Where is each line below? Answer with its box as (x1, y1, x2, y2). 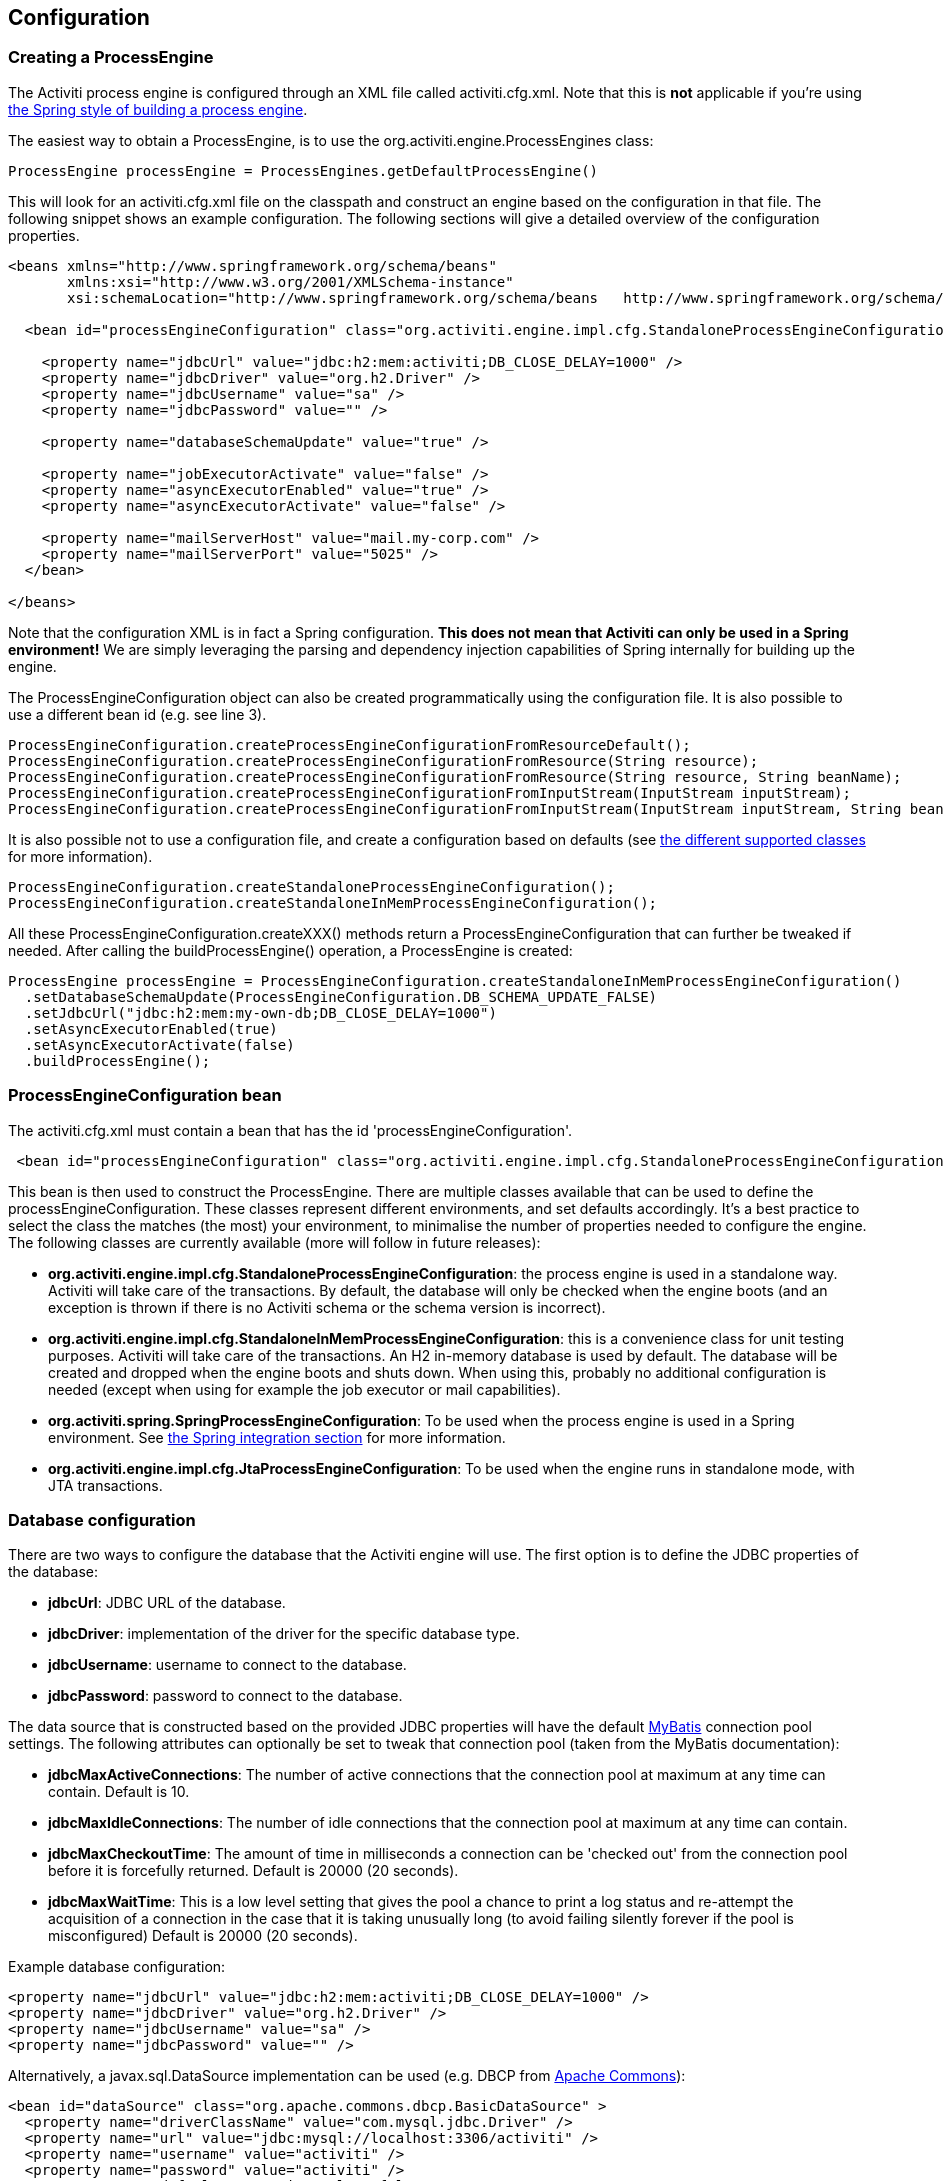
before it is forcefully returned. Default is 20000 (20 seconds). (48, 1862, 459, 1880)
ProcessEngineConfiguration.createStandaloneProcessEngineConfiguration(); (8, 878, 615, 895)
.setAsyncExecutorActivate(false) (24, 1036, 295, 1053)
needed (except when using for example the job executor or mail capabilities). (48, 1380, 561, 1398)
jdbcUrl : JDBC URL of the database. (48, 1594, 286, 1612)
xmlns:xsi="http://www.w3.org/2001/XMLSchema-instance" (67, 273, 514, 290)
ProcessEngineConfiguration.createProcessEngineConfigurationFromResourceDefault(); (8, 736, 691, 753)
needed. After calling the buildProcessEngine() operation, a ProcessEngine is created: (8, 941, 573, 959)
